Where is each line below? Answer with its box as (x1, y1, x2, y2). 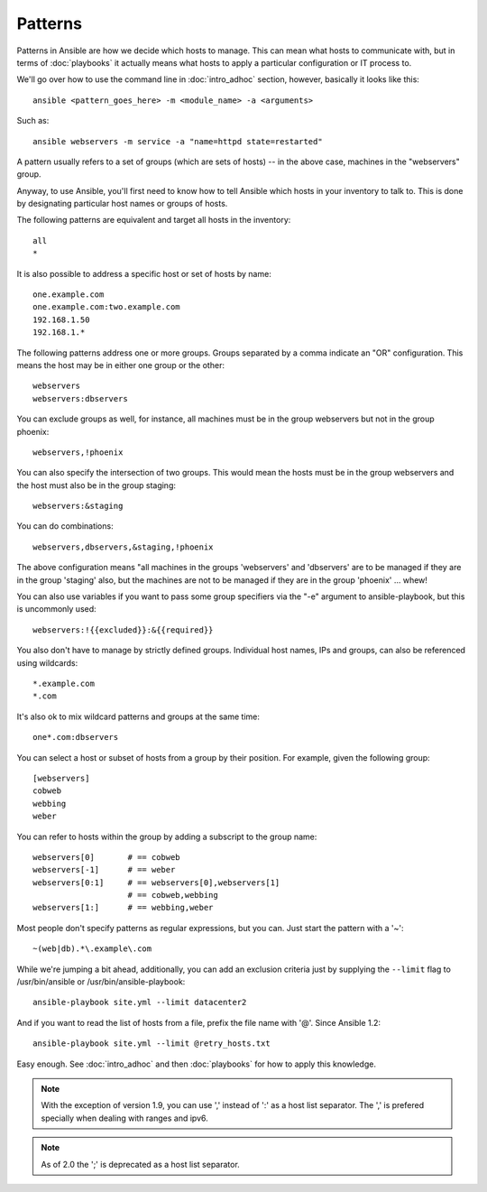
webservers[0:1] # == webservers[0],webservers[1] (32, 877, 280, 888)
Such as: (16, 116, 50, 126)
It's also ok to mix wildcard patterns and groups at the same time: (16, 711, 261, 722)
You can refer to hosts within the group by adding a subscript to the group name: (16, 831, 317, 842)
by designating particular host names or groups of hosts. (16, 199, 228, 209)
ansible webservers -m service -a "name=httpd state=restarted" (32, 136, 324, 146)
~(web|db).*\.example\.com (32, 944, 152, 954)
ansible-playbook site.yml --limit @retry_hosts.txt (32, 1039, 271, 1049)
